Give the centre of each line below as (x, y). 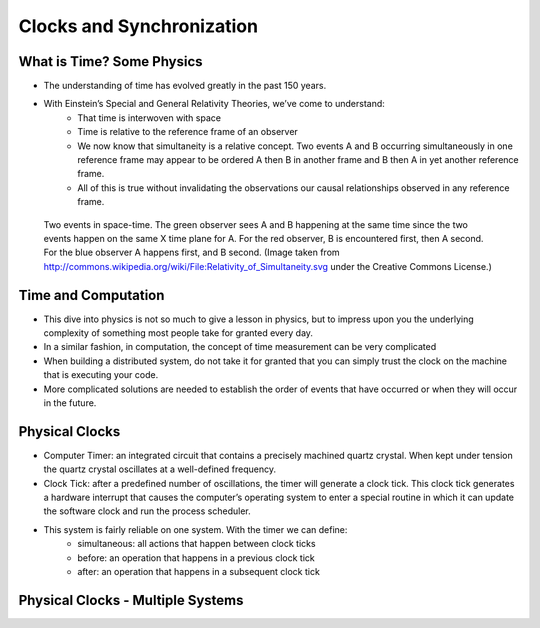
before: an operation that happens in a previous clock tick (196, 557)
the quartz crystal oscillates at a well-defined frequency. (160, 469)
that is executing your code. (101, 375)
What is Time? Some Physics (111, 61)
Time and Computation (91, 295)
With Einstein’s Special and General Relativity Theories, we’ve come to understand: (214, 104)
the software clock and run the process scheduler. (147, 511)
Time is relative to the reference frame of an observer (188, 132)
